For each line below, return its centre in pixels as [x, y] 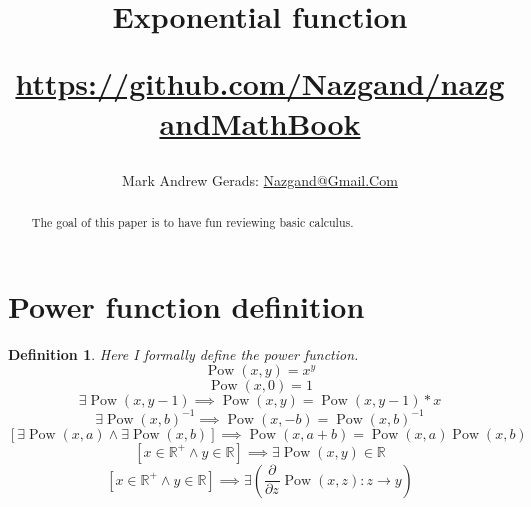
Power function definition [186, 305]
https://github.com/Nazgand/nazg [260, 83]
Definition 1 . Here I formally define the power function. [183, 353]
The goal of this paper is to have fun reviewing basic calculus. [192, 222]
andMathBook [260, 122]
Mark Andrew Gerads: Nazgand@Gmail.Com [260, 179]
